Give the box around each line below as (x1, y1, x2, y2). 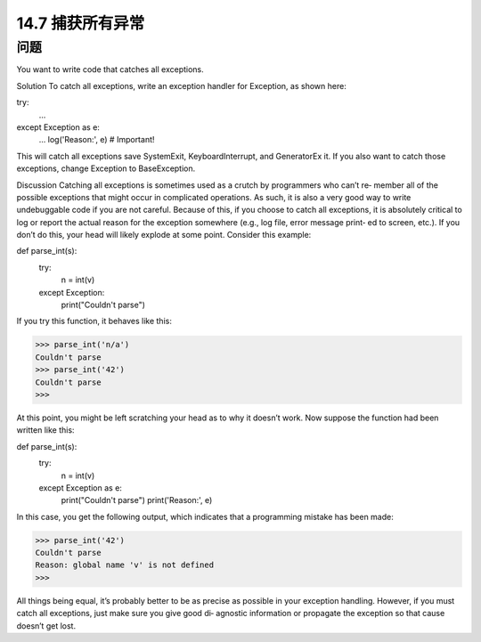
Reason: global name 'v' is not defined (35, 560, 214, 570)
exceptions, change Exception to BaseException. (16, 163, 196, 174)
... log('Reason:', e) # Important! (38, 134, 155, 145)
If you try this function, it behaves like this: (16, 316, 173, 327)
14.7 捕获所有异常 (16, 13, 145, 33)
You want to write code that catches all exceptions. (16, 64, 204, 75)
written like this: (16, 425, 75, 435)
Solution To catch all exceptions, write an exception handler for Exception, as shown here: (16, 80, 346, 91)
